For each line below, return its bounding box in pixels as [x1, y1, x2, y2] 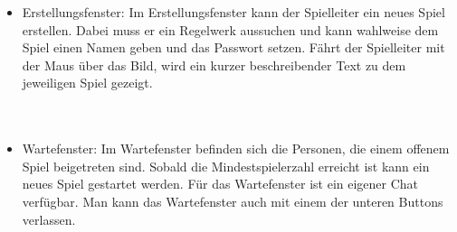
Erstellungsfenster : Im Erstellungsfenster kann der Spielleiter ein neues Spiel [22, 3, 445, 21]
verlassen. [22, 209, 76, 228]
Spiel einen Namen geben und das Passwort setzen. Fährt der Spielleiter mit [22, 38, 445, 57]
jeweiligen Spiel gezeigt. [22, 73, 153, 92]
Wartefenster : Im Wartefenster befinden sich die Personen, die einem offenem [22, 139, 450, 158]
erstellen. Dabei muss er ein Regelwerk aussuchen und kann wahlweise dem [22, 20, 439, 39]
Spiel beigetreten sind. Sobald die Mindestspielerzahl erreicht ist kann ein [22, 156, 430, 175]
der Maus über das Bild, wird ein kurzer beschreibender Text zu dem [22, 55, 406, 74]
